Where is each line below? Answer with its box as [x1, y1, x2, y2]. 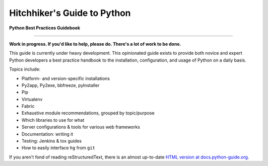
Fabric [21, 103, 35, 109]
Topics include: [9, 66, 41, 72]
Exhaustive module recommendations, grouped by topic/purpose [21, 110, 155, 116]
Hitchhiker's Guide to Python [9, 7, 131, 18]
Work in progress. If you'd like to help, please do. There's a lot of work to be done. [9, 41, 181, 47]
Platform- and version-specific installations [21, 75, 110, 82]
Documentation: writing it [21, 131, 73, 137]
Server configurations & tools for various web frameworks [21, 124, 140, 130]
